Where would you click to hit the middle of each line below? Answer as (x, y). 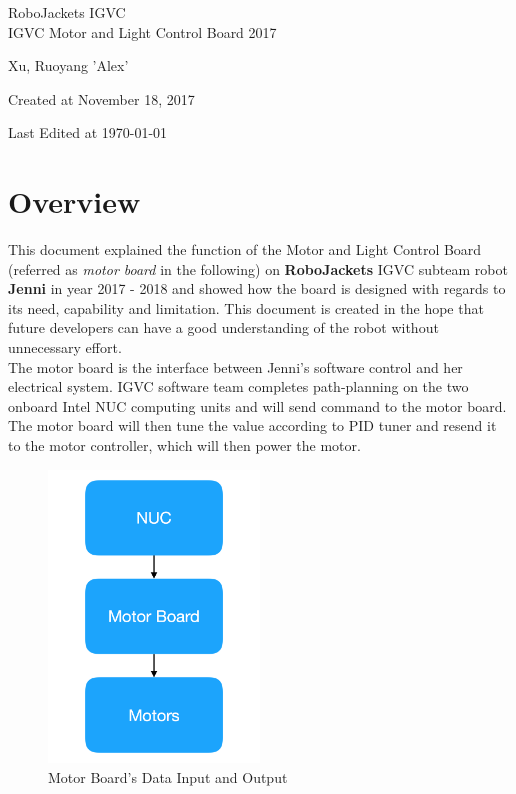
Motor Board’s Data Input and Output (168, 776)
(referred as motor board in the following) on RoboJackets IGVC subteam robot (258, 268)
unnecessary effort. (65, 347)
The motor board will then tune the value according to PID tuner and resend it (252, 425)
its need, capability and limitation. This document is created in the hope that (246, 307)
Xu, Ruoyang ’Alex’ (68, 65)
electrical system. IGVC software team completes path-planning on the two (238, 386)
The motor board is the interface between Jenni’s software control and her (235, 366)
